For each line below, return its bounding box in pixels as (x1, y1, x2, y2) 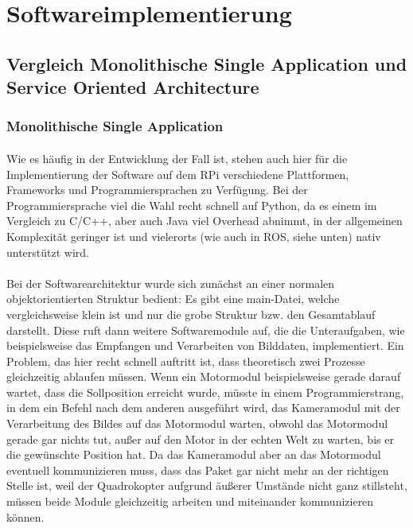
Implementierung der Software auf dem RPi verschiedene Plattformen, (6, 165, 349, 182)
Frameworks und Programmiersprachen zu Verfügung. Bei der (6, 181, 308, 198)
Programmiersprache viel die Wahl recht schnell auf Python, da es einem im (6, 196, 377, 213)
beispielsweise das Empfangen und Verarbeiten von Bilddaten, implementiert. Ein (6, 337, 404, 354)
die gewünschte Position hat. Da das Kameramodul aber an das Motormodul (6, 446, 381, 463)
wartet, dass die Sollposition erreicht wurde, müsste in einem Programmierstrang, (6, 383, 404, 400)
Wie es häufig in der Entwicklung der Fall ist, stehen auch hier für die (6, 149, 348, 166)
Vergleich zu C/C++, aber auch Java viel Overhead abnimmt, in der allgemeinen (6, 212, 403, 229)
